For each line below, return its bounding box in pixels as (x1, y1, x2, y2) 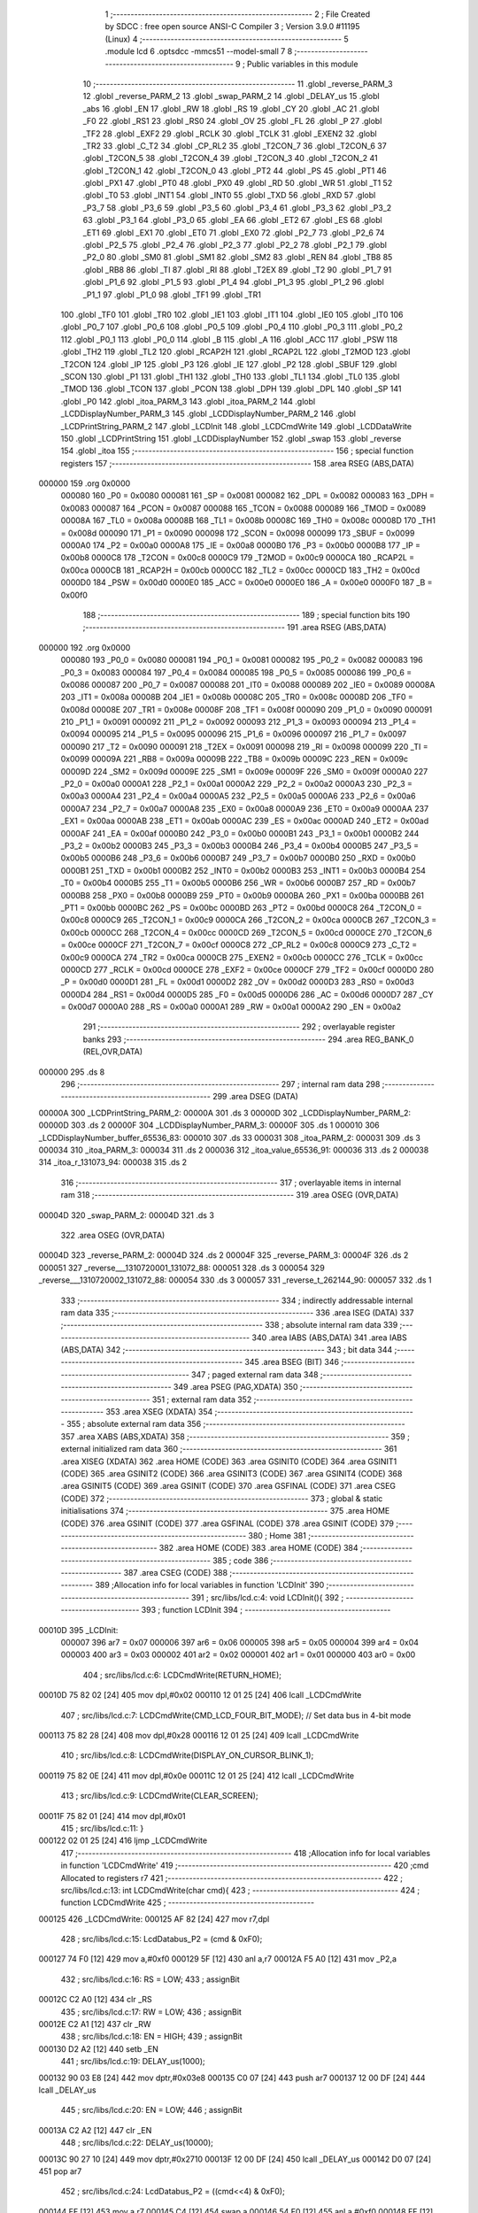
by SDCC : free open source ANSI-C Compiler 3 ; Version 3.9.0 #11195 (104, 21, 360, 32)
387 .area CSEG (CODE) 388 (123, 1568, 228, 1578)
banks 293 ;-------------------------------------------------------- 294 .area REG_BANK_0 (82, 1034, 414, 1045)
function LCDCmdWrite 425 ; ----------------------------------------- (60, 1897, 314, 1908)
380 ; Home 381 (248, 1530, 307, 1540)
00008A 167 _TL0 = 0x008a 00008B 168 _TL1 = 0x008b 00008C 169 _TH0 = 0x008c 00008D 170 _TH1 (60, 515, 436, 526)
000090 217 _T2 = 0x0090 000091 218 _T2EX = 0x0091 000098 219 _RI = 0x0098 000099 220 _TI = (60, 741, 428, 752)
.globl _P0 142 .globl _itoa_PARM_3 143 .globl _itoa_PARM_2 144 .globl (60, 396, 316, 406)
